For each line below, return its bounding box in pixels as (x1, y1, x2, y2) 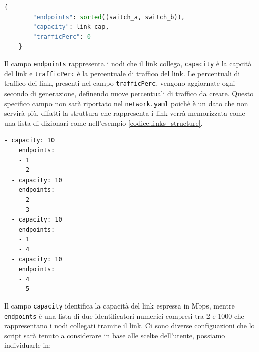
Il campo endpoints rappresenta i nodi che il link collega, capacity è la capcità (4, 58, 252, 68)
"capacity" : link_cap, (33, 23, 109, 31)
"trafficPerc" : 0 (33, 33, 91, 40)
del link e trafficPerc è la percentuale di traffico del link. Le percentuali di (4, 68, 240, 78)
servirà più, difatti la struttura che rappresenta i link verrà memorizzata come (4, 108, 245, 118)
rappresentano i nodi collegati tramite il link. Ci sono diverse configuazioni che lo (4, 320, 255, 331)
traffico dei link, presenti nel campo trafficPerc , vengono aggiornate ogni (4, 78, 235, 89)
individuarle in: (4, 340, 51, 350)
